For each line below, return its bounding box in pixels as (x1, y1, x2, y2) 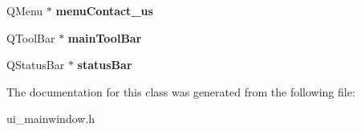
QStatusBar (6, 56, 65, 73)
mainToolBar (67, 29, 142, 46)
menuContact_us (55, 2, 153, 18)
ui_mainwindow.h (6, 110, 95, 127)
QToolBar (6, 29, 55, 46)
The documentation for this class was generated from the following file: (6, 83, 355, 100)
